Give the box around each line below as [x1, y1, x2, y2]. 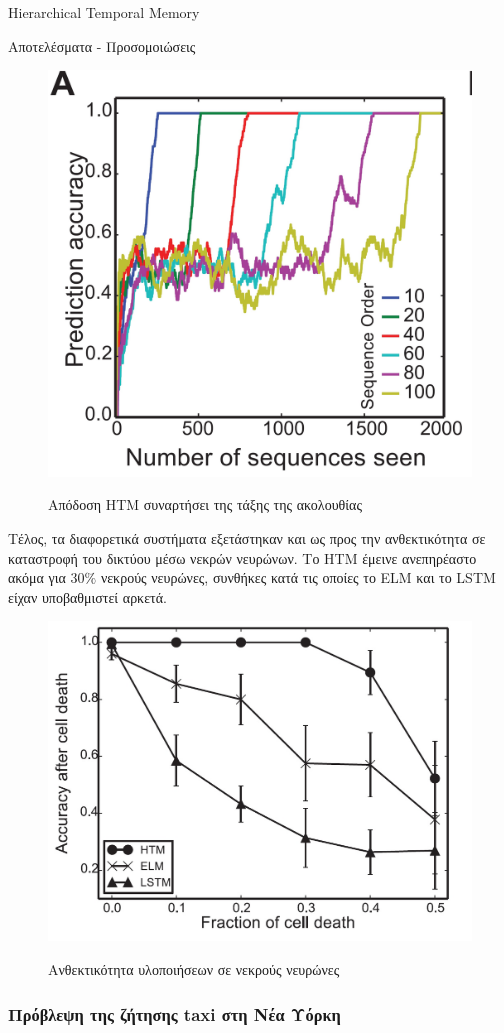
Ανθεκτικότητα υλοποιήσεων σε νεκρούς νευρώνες [48, 959, 340, 980]
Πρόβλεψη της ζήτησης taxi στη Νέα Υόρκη [8, 1001, 341, 1026]
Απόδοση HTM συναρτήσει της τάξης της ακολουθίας [48, 494, 362, 515]
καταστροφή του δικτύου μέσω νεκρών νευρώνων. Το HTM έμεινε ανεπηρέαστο [8, 547, 477, 568]
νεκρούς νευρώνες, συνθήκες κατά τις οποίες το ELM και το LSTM [100, 567, 496, 588]
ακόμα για [8, 567, 66, 588]
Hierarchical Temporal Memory [8, 2, 200, 22]
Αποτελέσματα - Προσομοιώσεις [8, 35, 196, 56]
